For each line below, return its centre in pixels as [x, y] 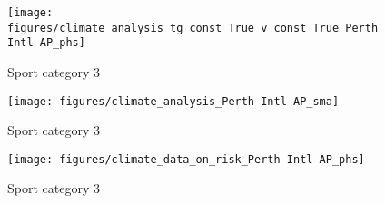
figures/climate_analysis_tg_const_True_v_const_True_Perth [193, 28]
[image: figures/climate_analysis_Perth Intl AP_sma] [173, 101]
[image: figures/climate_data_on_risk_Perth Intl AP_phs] [186, 159]
